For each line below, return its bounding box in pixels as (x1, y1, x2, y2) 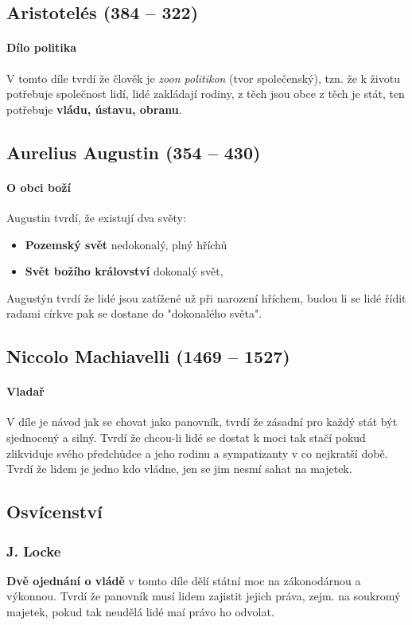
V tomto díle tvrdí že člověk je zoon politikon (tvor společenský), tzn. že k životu (6, 69, 400, 86)
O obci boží (6, 178, 71, 195)
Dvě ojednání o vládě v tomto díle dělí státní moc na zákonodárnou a (6, 572, 361, 588)
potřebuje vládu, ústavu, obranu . (6, 100, 182, 117)
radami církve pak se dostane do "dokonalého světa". (6, 305, 262, 322)
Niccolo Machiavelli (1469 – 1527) (6, 344, 290, 369)
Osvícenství (6, 499, 103, 524)
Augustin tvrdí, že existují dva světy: (6, 209, 186, 225)
